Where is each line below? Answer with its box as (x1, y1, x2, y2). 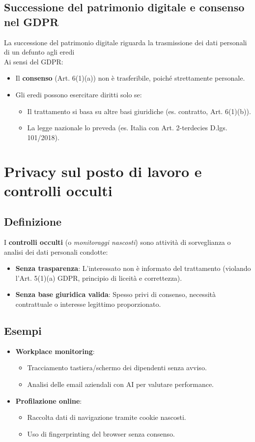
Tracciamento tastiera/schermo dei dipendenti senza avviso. (27, 362, 207, 373)
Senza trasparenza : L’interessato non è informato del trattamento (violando (15, 263, 251, 273)
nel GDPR (4, 14, 59, 29)
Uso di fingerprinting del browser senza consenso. (27, 428, 175, 439)
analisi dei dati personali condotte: (4, 246, 108, 257)
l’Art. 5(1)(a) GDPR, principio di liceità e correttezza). (15, 272, 182, 283)
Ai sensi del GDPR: (4, 56, 63, 66)
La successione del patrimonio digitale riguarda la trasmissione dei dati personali (4, 37, 247, 47)
